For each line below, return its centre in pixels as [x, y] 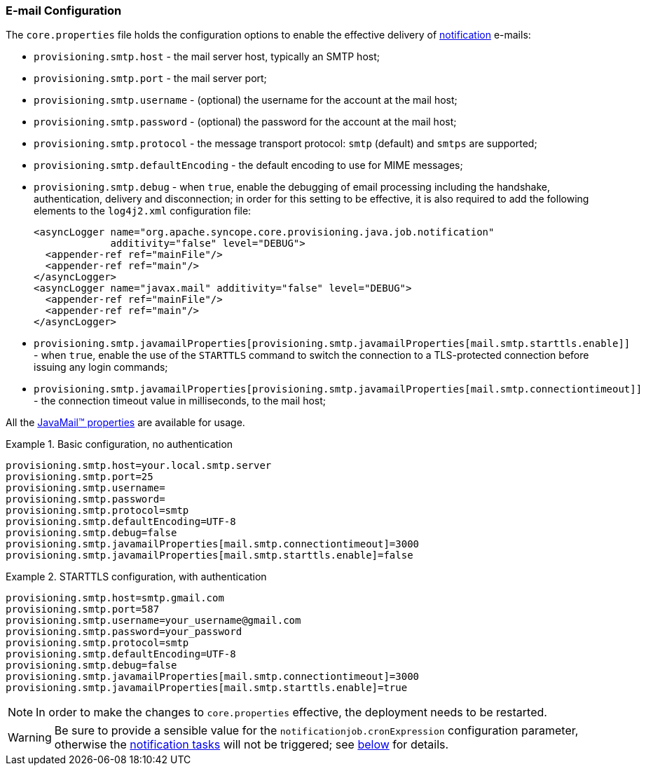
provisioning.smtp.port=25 [80, 477]
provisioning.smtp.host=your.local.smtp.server [139, 466]
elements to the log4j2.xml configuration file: [143, 211]
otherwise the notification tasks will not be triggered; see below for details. [252, 745]
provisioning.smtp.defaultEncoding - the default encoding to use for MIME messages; [248, 165]
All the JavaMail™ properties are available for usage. [125, 423]
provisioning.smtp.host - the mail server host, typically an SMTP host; [207, 57]
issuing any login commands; [101, 367]
